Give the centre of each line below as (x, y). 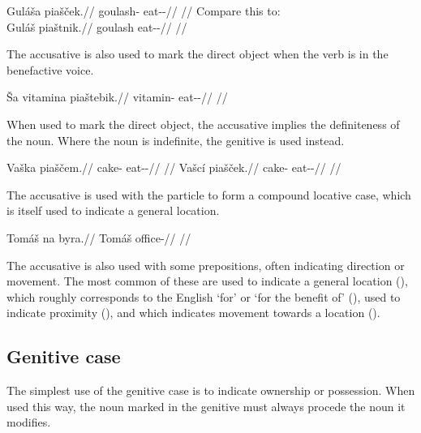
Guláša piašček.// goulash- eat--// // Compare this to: (144, 11)
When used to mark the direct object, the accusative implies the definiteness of (203, 124)
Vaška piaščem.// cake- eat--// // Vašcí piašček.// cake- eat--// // (174, 167)
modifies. (29, 422)
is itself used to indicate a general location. (113, 210)
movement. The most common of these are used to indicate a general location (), (207, 281)
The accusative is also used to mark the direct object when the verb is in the (198, 54)
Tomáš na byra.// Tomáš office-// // (99, 237)
